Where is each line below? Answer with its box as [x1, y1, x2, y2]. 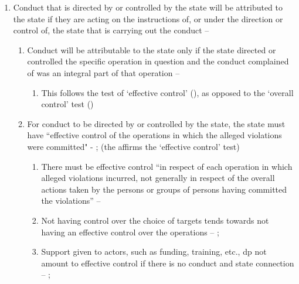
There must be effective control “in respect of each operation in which [41, 160, 293, 172]
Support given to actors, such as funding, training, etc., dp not [41, 245, 267, 258]
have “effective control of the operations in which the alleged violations [27, 129, 282, 141]
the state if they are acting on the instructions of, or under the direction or [13, 12, 283, 25]
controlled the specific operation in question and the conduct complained [27, 55, 289, 67]
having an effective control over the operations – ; [41, 225, 219, 238]
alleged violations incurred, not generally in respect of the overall [41, 172, 275, 184]
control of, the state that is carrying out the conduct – [13, 24, 209, 36]
